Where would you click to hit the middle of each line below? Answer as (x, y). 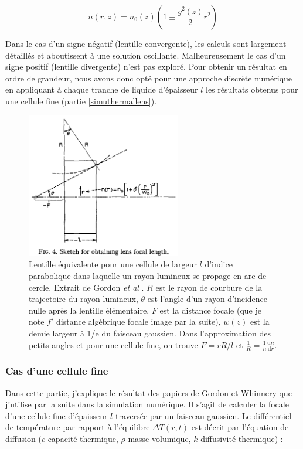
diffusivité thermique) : (242, 438)
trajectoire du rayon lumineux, (84, 299)
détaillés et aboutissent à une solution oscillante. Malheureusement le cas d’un (146, 55)
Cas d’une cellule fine (57, 371)
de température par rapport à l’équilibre (78, 427)
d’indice (219, 264)
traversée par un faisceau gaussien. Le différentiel (203, 415)
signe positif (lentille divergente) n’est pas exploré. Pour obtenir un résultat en (146, 67)
